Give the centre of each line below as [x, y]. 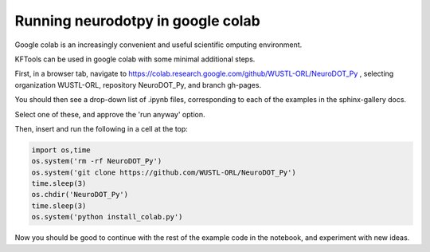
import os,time [61, 150]
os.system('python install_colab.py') [107, 217]
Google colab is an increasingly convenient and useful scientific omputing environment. [158, 45]
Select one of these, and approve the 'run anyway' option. [110, 114]
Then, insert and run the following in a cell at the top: [102, 128]
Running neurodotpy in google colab [137, 21]
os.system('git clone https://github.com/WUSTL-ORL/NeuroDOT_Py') [164, 172]
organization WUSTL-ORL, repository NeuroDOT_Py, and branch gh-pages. [138, 85]
